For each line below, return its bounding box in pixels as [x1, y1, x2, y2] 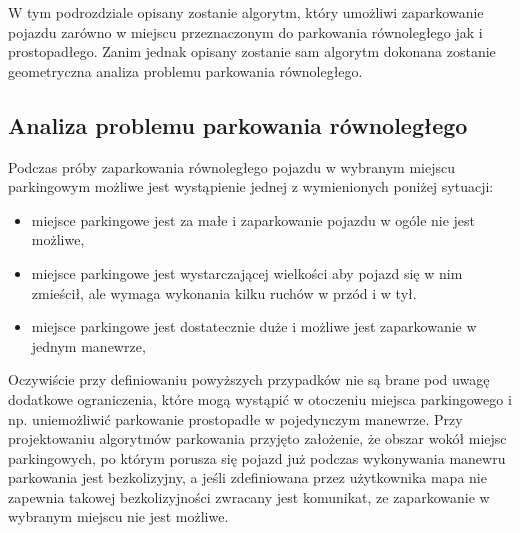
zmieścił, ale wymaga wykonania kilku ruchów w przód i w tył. [31, 282, 417, 303]
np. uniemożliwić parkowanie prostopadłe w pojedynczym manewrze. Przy [8, 408, 463, 429]
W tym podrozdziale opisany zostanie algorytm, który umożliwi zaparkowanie [8, 2, 484, 22]
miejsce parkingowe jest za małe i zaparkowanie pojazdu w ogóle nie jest [31, 209, 476, 230]
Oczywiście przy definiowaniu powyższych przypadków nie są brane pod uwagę [8, 369, 490, 390]
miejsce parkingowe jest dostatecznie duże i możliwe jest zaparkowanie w [31, 316, 477, 337]
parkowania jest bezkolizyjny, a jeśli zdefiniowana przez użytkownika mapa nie [8, 467, 487, 488]
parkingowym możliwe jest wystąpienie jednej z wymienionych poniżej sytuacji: [8, 176, 494, 197]
